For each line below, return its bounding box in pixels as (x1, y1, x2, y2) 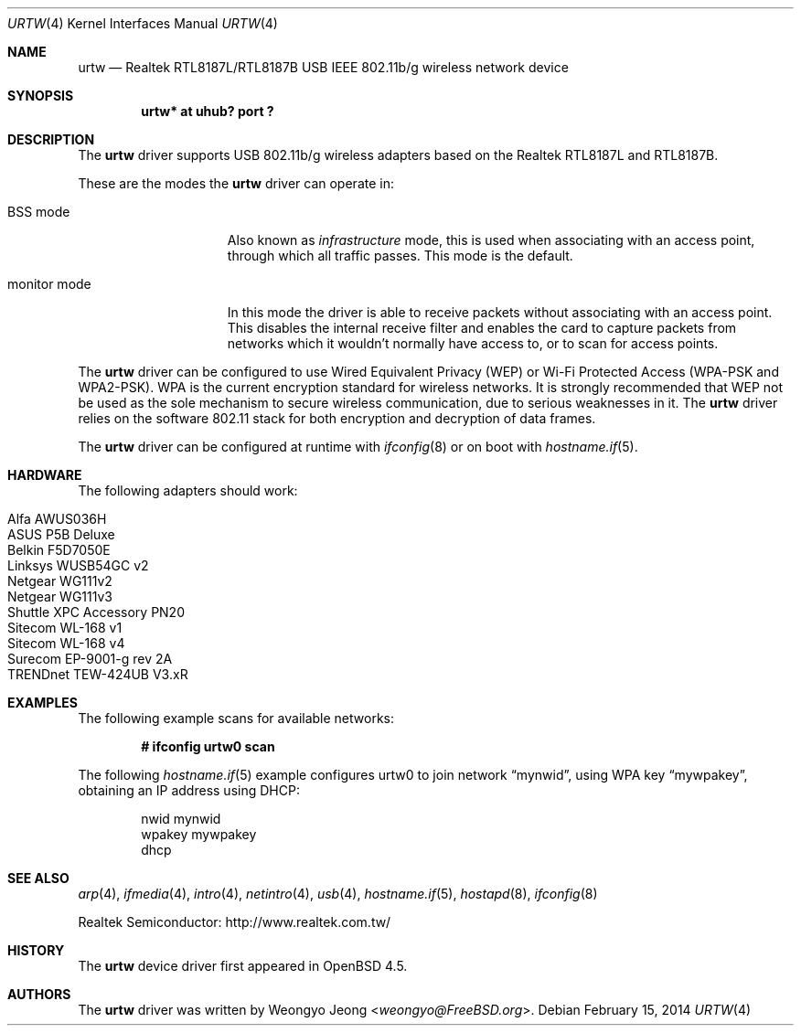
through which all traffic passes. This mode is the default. (227, 248, 573, 263)
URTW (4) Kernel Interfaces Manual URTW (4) (7, 16, 278, 31)
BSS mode (7, 204, 70, 219)
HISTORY (7, 942, 65, 958)
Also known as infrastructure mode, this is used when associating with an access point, (227, 232, 755, 248)
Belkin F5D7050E (7, 542, 111, 558)
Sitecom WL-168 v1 (7, 620, 123, 635)
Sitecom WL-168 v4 (7, 635, 125, 651)
